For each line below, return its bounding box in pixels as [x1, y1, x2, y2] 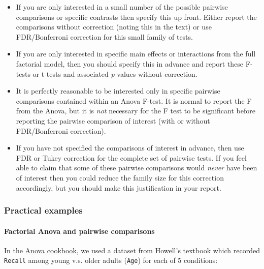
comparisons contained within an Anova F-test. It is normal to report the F [16, 95, 252, 106]
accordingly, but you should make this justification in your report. [16, 182, 221, 193]
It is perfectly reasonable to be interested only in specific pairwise [16, 85, 220, 96]
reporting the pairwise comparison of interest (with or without [16, 115, 210, 126]
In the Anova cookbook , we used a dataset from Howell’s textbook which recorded [4, 245, 260, 255]
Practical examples [4, 204, 83, 217]
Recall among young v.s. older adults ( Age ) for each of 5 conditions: [4, 255, 218, 265]
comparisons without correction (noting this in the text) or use [16, 21, 212, 32]
